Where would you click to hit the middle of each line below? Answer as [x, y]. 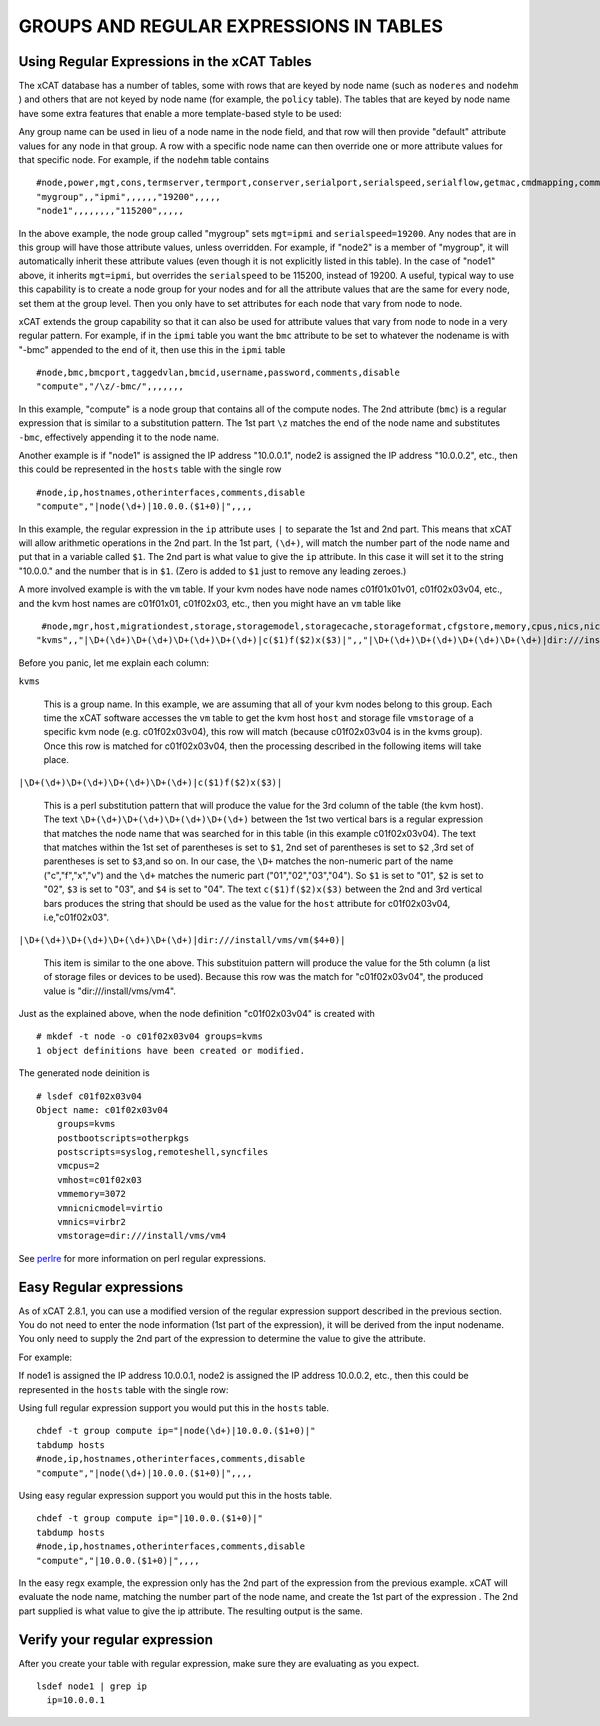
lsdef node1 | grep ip [92, 1686]
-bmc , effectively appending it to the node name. [119, 437]
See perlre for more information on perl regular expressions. [142, 1258]
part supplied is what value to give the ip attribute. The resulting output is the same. [191, 1611]
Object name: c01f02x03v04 [102, 1109]
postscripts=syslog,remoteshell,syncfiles [162, 1152]
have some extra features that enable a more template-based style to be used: [180, 113]
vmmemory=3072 [91, 1194]
